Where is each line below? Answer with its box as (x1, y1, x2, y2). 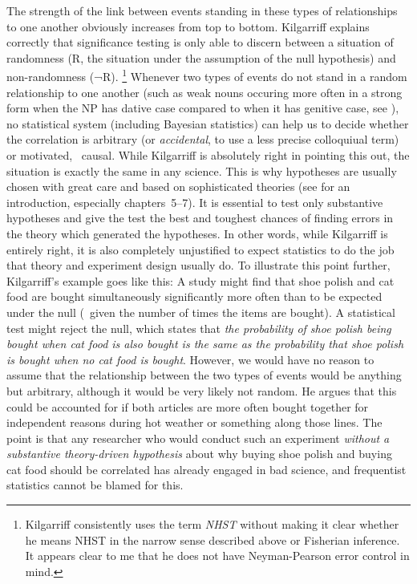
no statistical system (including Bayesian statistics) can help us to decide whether (6, 115, 409, 132)
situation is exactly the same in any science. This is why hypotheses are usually (6, 162, 397, 179)
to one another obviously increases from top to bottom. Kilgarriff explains (6, 18, 370, 34)
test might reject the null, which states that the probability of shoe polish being (6, 319, 391, 336)
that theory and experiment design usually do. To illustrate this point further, (6, 257, 391, 274)
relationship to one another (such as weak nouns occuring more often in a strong (6, 83, 403, 100)
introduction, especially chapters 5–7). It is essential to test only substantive (6, 193, 383, 210)
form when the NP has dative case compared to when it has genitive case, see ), (6, 99, 399, 116)
